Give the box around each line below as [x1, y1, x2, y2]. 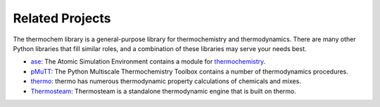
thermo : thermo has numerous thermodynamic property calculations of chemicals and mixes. [30, 77, 302, 85]
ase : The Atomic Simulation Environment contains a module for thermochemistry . [30, 57, 266, 66]
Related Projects [13, 10, 112, 26]
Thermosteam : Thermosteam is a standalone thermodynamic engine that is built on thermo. [30, 87, 297, 95]
